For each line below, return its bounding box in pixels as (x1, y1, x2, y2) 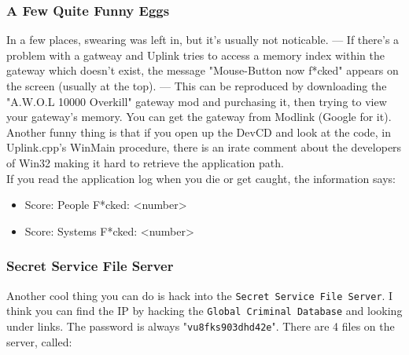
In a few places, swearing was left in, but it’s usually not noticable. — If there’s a (6, 31, 400, 48)
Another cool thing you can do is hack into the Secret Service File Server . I (6, 287, 393, 303)
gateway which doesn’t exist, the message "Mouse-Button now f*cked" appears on (6, 62, 399, 79)
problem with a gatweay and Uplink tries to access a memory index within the (6, 46, 385, 63)
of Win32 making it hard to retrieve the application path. (6, 154, 284, 170)
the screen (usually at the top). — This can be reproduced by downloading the (6, 78, 387, 93)
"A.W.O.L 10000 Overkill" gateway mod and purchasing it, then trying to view (6, 93, 387, 109)
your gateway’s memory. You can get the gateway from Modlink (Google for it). (6, 108, 392, 125)
